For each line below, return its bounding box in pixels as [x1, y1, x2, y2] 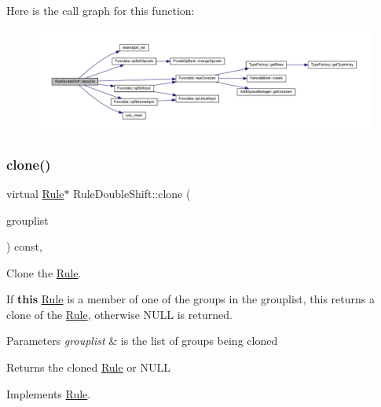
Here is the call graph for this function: [6, 2, 195, 18]
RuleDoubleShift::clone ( [73, 185, 191, 201]
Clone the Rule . [6, 264, 82, 280]
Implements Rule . [6, 385, 91, 401]
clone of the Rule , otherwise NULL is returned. [6, 306, 233, 322]
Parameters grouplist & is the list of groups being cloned [6, 332, 278, 349]
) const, [6, 238, 42, 255]
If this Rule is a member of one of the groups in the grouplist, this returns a [6, 291, 375, 307]
